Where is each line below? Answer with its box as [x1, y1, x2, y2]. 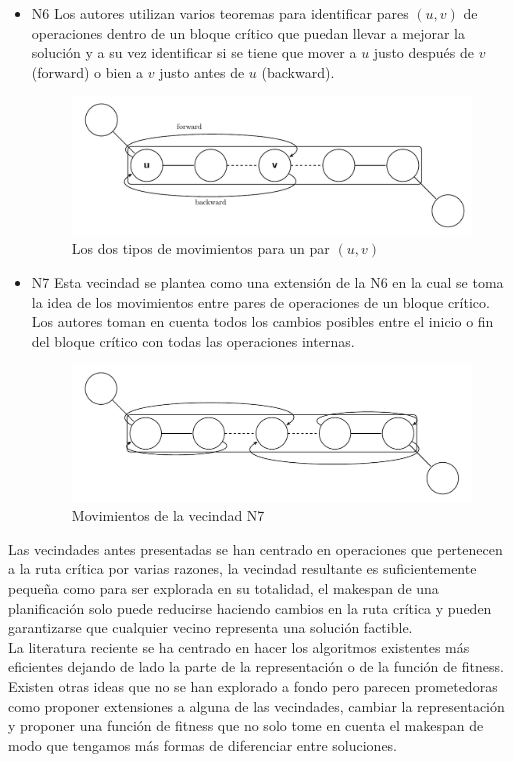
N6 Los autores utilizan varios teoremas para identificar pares [31, 3, 409, 23]
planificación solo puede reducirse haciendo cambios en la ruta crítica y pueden [8, 597, 492, 618]
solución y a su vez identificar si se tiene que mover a [31, 42, 357, 63]
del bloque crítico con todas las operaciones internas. [31, 330, 355, 351]
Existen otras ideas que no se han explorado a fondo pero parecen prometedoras [8, 676, 498, 697]
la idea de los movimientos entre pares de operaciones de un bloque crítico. [31, 291, 490, 312]
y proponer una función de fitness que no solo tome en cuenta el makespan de [8, 715, 484, 736]
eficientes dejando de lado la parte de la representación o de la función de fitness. [8, 656, 504, 677]
